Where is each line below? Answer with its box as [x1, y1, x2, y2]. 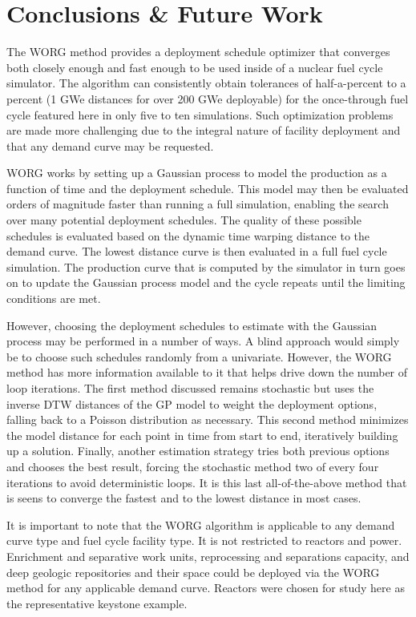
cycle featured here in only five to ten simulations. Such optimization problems [6, 106, 394, 123]
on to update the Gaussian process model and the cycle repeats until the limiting [6, 274, 406, 291]
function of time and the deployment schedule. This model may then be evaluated [6, 179, 409, 196]
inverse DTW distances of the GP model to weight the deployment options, [6, 395, 378, 412]
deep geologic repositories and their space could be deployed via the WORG [6, 563, 380, 580]
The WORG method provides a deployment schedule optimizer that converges [6, 43, 390, 60]
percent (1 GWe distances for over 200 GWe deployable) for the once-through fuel [6, 90, 409, 107]
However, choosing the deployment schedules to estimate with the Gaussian [6, 317, 378, 333]
